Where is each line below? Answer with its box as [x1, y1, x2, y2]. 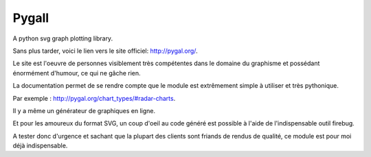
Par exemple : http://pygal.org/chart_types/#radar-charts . [12, 94, 176, 102]
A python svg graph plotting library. [12, 34, 113, 43]
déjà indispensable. [12, 141, 68, 150]
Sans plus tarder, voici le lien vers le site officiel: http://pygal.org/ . [12, 47, 199, 55]
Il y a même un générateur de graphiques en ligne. [12, 106, 156, 114]
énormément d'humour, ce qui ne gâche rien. [12, 69, 141, 77]
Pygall [12, 10, 49, 25]
